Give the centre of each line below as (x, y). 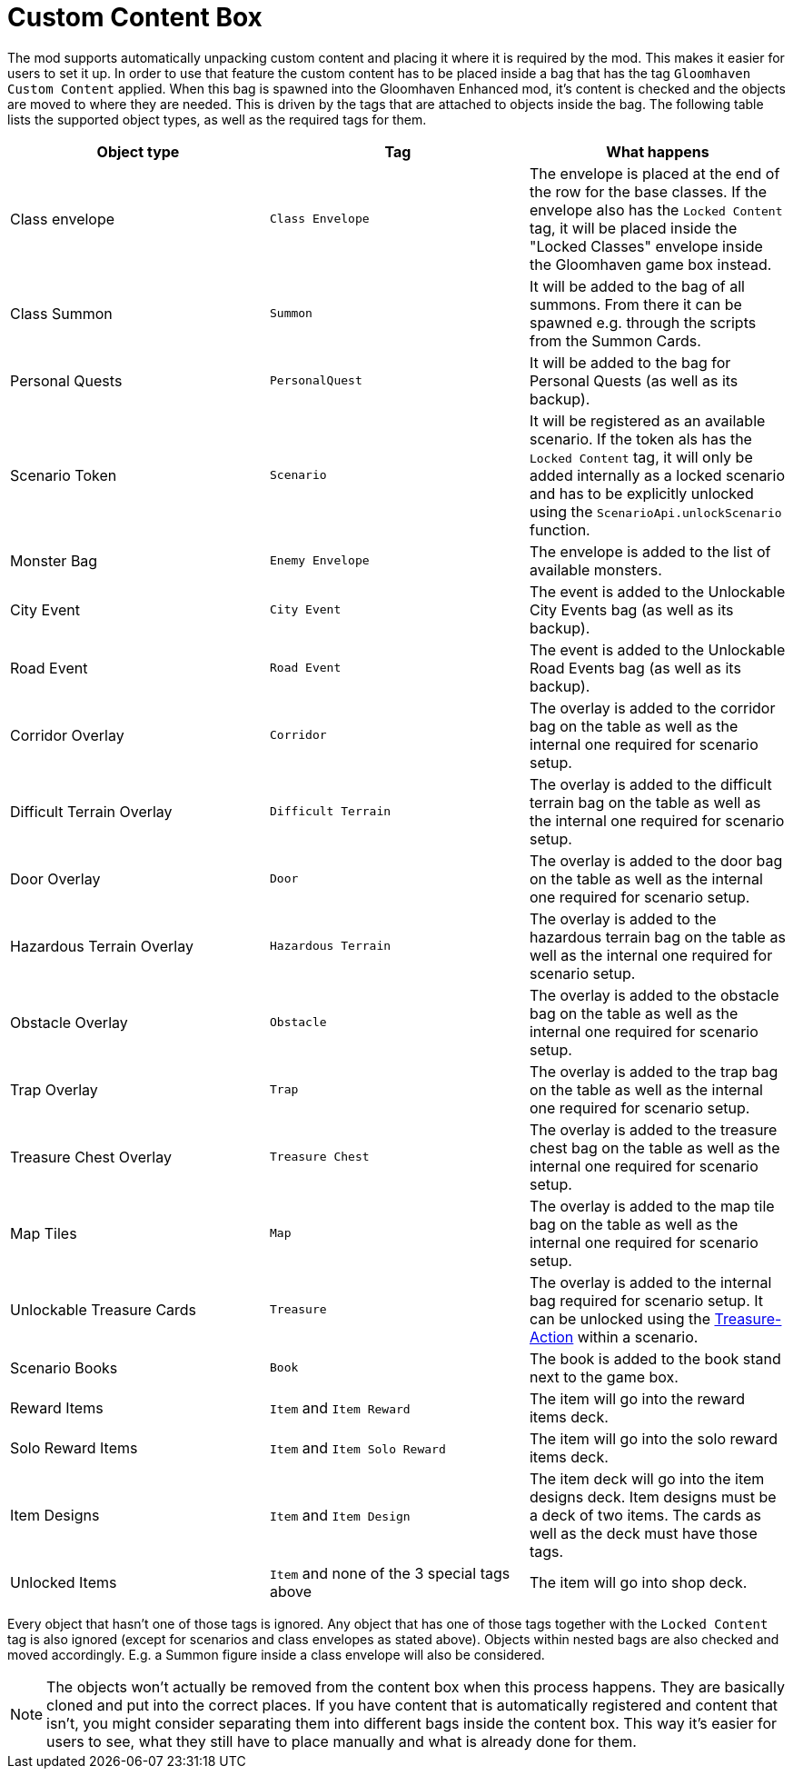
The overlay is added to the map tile (652, 1206)
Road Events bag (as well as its (635, 668)
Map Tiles (44, 1233)
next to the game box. (604, 1377)
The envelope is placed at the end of (654, 173)
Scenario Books (64, 1367)
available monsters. (595, 569)
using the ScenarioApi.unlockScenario (655, 511)
